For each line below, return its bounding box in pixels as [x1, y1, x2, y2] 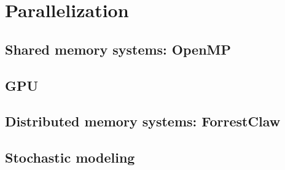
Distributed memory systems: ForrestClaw [5, 112, 281, 131]
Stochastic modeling [5, 148, 135, 167]
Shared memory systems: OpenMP [5, 39, 232, 58]
